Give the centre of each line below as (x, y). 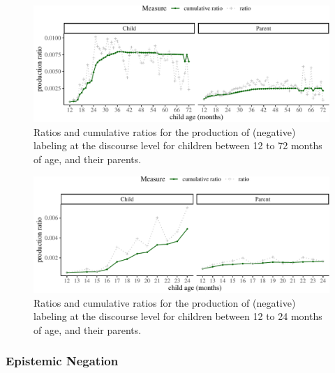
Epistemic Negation (62, 361)
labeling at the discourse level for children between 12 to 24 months (178, 316)
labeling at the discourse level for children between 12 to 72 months (178, 145)
